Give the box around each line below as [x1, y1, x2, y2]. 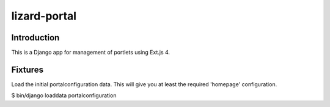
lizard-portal [11, 9, 76, 23]
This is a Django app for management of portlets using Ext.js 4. [11, 49, 170, 56]
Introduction [11, 32, 60, 43]
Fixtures [11, 64, 44, 75]
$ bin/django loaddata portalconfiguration [11, 92, 117, 99]
